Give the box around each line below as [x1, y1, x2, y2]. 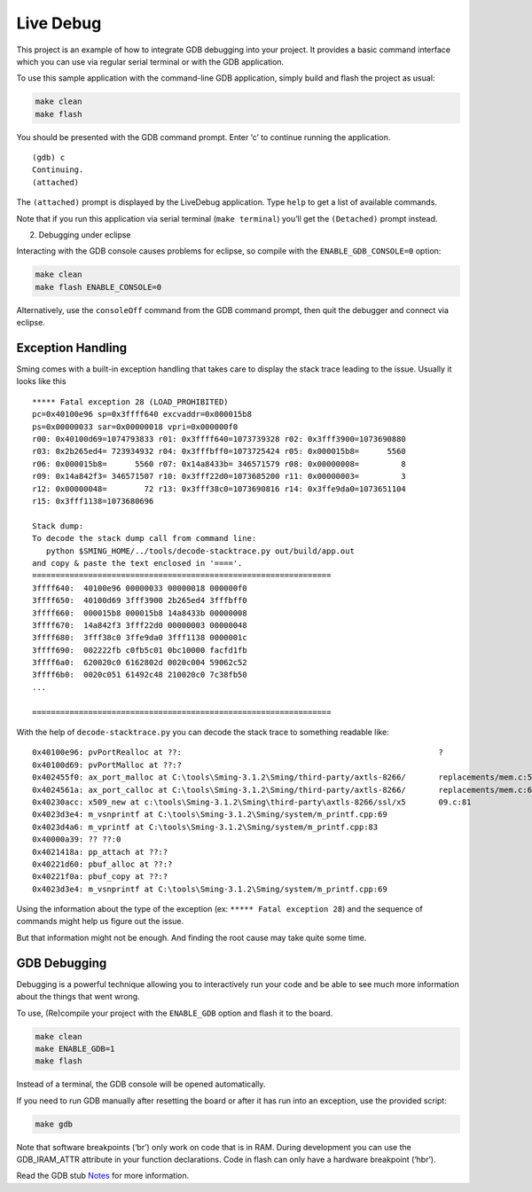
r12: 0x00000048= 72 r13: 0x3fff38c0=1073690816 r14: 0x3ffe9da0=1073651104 [32, 483, 407, 494]
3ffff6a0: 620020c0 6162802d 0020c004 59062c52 [32, 657, 247, 668]
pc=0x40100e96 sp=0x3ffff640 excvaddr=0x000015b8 [32, 409, 253, 420]
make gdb [35, 1118, 74, 1129]
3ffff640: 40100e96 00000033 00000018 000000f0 [32, 583, 247, 593]
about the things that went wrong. [16, 992, 141, 1002]
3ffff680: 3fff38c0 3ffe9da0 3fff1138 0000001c [32, 632, 247, 643]
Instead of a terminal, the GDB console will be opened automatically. [16, 1078, 266, 1090]
